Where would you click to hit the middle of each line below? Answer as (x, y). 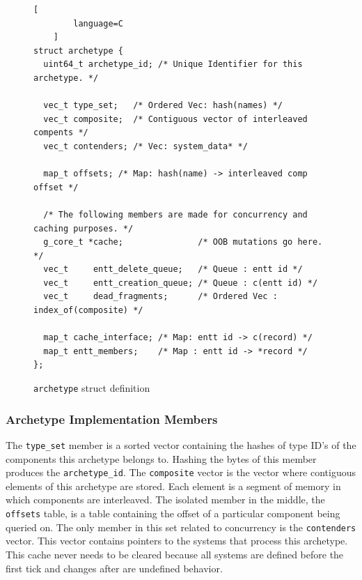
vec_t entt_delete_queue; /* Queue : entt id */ (173, 269)
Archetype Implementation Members (112, 419)
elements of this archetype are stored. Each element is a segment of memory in (173, 486)
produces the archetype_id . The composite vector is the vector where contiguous (181, 472)
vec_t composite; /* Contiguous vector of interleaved (175, 119)
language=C (98, 23)
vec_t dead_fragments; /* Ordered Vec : (160, 297)
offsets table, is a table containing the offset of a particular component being (173, 513)
